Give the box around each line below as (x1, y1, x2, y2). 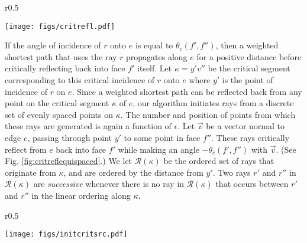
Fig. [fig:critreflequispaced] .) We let (5, 155, 133, 167)
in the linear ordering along (31, 189, 131, 201)
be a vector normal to (206, 120, 285, 132)
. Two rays (212, 166, 251, 178)
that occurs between (215, 178, 289, 190)
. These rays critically (211, 132, 290, 143)
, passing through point (27, 132, 112, 143)
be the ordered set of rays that (163, 155, 274, 167)
